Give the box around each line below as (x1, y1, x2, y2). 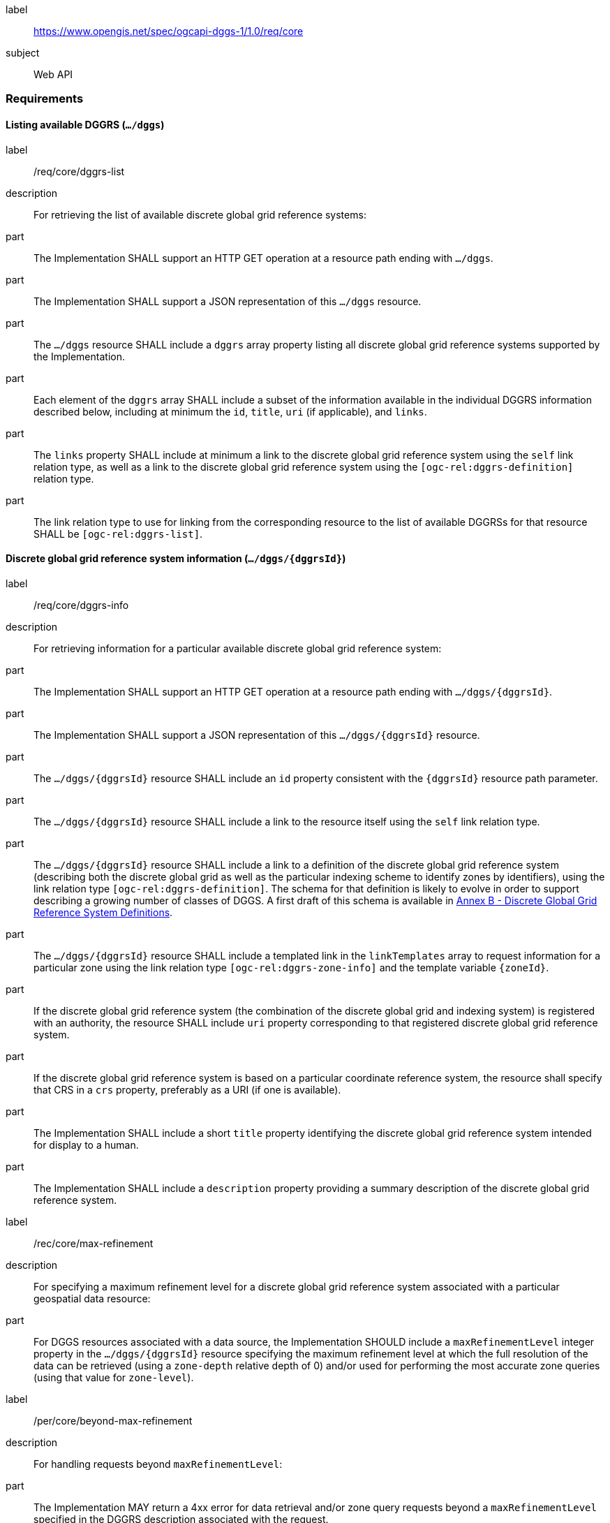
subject (6, 47, 40, 59)
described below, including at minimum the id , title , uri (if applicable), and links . (34, 405, 427, 418)
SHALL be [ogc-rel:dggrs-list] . (34, 527, 203, 540)
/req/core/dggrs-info (34, 598, 129, 611)
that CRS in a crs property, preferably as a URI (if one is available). (34, 1083, 341, 1096)
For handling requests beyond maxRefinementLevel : (34, 1457, 283, 1470)
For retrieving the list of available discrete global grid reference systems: (34, 208, 366, 221)
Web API (34, 68, 73, 80)
